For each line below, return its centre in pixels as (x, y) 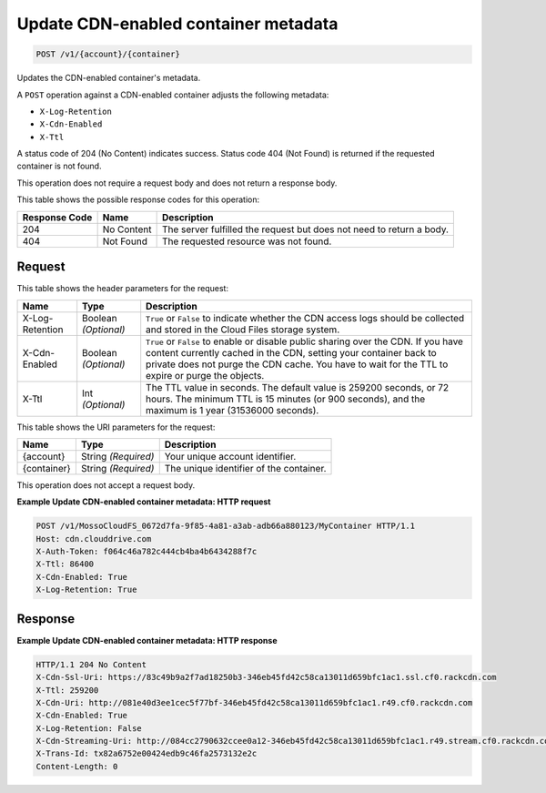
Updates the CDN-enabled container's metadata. (109, 78)
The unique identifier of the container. (245, 468)
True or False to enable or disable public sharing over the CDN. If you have (305, 341)
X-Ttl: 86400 (65, 564)
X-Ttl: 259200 (67, 690)
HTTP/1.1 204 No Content (91, 664)
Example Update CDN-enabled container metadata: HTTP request (144, 502)
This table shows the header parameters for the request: (123, 289)
